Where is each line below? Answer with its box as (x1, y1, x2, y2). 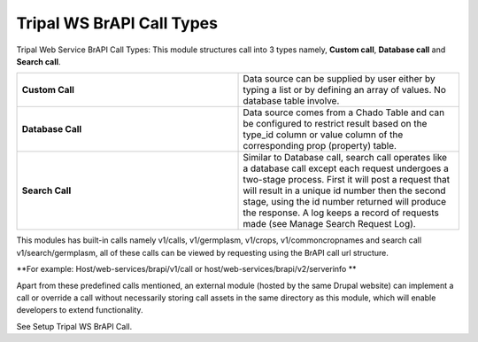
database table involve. (243, 95, 340, 107)
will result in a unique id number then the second (243, 184, 446, 197)
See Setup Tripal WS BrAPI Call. (16, 321, 133, 331)
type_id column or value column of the (243, 128, 404, 141)
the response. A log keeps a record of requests (243, 206, 440, 219)
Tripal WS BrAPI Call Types (16, 13, 219, 33)
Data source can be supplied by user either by (243, 73, 436, 85)
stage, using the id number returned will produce (243, 196, 447, 208)
